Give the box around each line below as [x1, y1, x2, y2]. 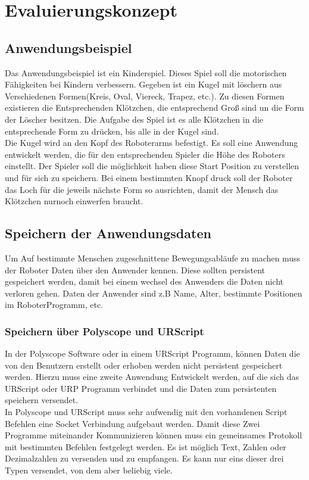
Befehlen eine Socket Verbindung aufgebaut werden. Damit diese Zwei [5, 417, 260, 429]
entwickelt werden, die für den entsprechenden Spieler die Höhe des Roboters [5, 148, 285, 160]
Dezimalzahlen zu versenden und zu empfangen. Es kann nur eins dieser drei [5, 452, 284, 465]
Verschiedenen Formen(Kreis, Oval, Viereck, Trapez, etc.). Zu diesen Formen [5, 89, 285, 102]
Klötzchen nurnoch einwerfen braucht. [5, 195, 143, 207]
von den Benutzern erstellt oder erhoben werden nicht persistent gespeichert [5, 359, 283, 371]
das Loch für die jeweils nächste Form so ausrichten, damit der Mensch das [5, 183, 279, 195]
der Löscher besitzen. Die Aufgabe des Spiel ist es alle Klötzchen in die [5, 113, 264, 125]
